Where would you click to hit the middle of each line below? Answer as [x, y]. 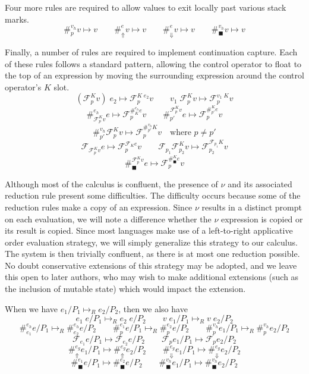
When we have [31, 308]
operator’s [23, 87]
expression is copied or [262, 219]
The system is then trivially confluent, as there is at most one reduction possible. [152, 254]
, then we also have [153, 308]
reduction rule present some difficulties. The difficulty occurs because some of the [153, 195]
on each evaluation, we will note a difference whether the [108, 219]
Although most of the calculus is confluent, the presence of [111, 183]
